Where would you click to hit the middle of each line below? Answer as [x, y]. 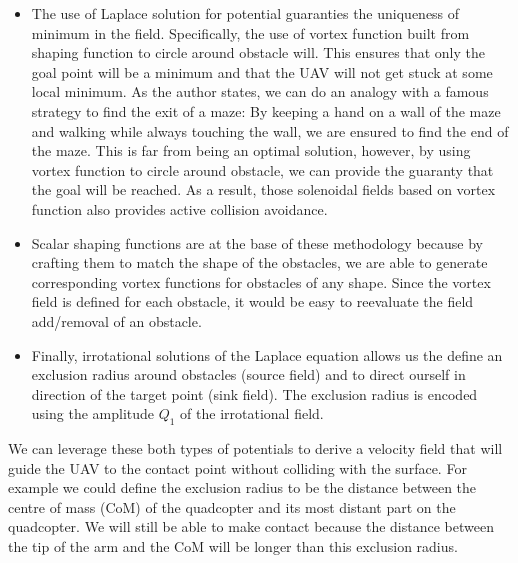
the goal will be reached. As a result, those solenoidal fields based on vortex [263, 189]
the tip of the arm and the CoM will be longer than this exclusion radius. [233, 546]
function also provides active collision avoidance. [179, 208]
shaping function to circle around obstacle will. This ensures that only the [258, 52]
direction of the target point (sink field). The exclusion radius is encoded [254, 393]
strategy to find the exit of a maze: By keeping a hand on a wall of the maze [266, 110]
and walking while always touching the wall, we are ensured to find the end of [270, 130]
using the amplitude [93, 413]
